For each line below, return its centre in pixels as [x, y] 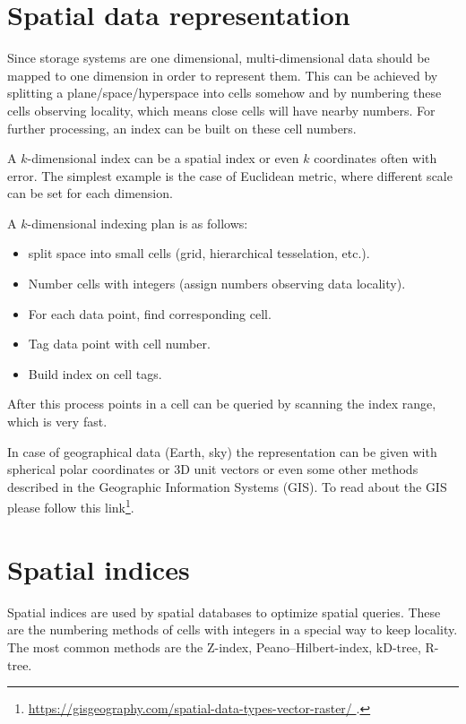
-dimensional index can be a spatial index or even [163, 158]
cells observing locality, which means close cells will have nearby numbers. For [221, 110]
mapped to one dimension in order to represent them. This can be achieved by [223, 75]
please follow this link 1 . [71, 506]
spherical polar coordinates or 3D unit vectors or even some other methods [213, 469]
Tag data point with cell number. [119, 344]
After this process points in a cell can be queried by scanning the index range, [222, 404]
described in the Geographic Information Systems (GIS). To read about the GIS [227, 486]
